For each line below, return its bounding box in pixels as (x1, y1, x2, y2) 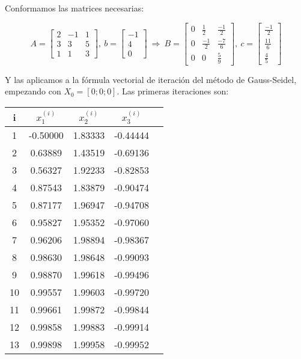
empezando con (5, 85, 61, 97)
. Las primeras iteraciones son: (117, 85, 229, 97)
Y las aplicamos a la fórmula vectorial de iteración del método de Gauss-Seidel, (5, 73, 297, 85)
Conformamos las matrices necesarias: (5, 2, 144, 14)
